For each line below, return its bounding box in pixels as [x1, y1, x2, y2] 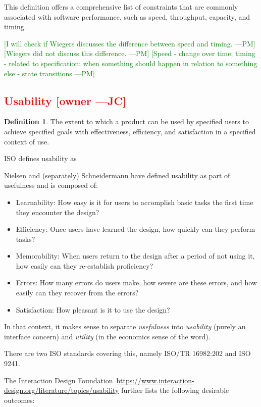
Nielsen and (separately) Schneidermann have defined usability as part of [4, 170, 230, 180]
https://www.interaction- [116, 375, 194, 385]
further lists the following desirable [121, 385, 229, 395]
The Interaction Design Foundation [4, 375, 113, 385]
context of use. [4, 136, 49, 146]
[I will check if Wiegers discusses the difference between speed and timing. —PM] [4, 38, 255, 48]
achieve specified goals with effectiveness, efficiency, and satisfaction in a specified [4, 126, 256, 136]
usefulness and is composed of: [4, 180, 98, 190]
